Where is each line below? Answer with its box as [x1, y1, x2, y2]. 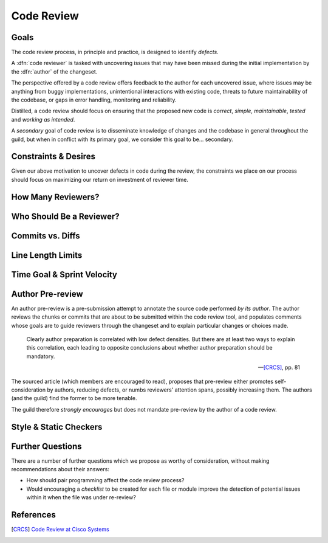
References [11, 510, 56, 520]
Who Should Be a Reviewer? [11, 211, 120, 221]
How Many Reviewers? [11, 192, 100, 202]
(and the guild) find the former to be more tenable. [11, 395, 137, 402]
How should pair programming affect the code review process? [26, 477, 185, 484]
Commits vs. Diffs [11, 230, 80, 241]
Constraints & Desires [11, 151, 95, 162]
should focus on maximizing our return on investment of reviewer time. [11, 176, 188, 183]
